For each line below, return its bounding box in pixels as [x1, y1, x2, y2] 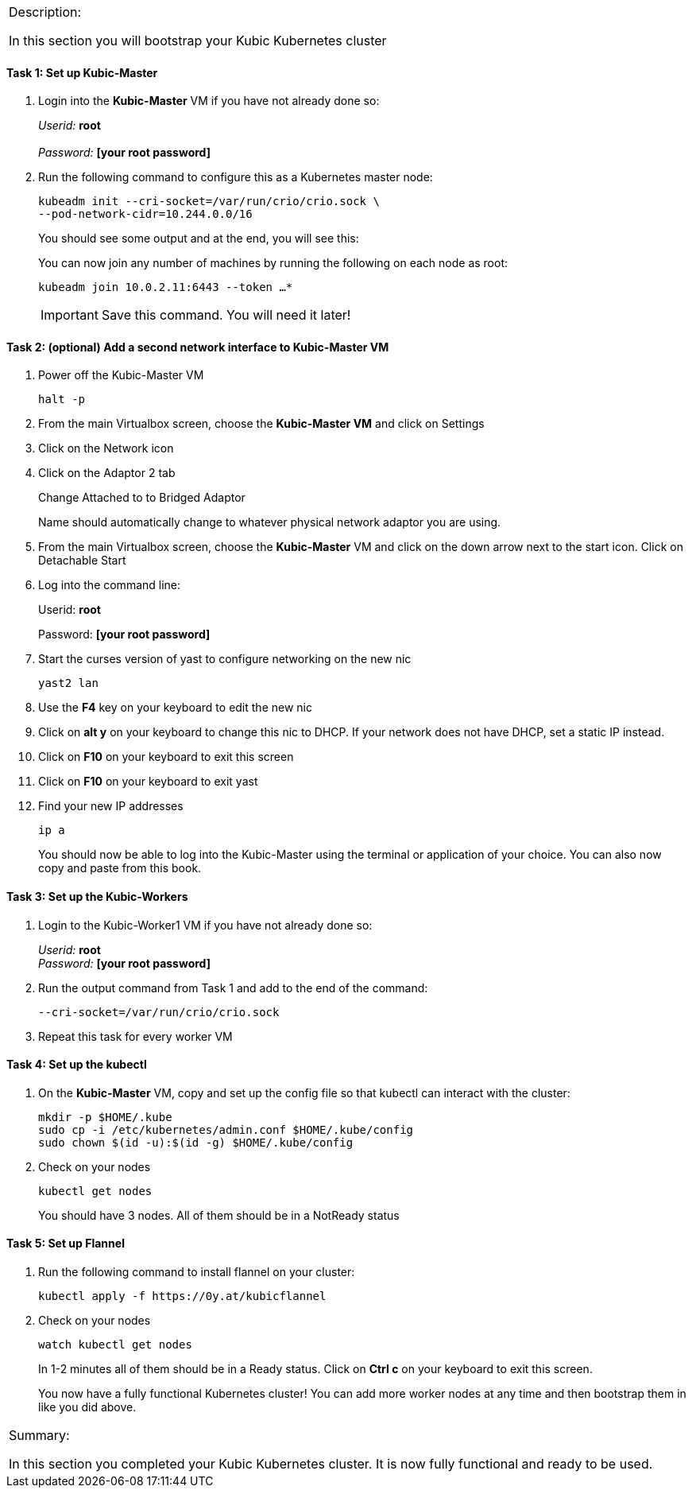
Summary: [9, 1427, 70, 1444]
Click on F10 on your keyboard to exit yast [38, 774, 258, 789]
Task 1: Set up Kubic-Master [6, 65, 158, 80]
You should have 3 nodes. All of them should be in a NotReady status [38, 1208, 400, 1222]
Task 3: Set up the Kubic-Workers [6, 890, 188, 904]
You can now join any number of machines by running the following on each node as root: [38, 256, 508, 270]
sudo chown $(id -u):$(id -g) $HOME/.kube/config [38, 1135, 354, 1149]
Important [41, 307, 99, 324]
